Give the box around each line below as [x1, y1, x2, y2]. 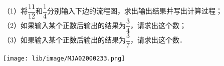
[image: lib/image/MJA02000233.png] [3, 55, 125, 62]
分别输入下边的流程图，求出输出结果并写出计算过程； [47, 5, 222, 16]
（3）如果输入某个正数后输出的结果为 [3, 34, 126, 45]
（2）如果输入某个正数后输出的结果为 [3, 20, 126, 30]
